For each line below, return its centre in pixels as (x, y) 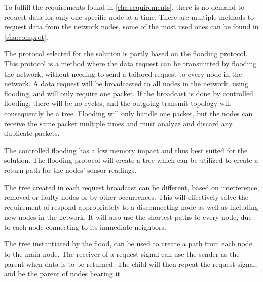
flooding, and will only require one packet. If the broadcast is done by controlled (129, 93)
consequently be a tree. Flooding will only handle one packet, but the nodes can (128, 113)
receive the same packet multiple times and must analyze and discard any (118, 123)
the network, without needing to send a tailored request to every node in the (123, 73)
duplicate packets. (32, 133)
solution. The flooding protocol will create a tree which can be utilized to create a (131, 160)
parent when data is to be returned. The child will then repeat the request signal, (131, 263)
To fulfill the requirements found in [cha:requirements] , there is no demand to (124, 7)
